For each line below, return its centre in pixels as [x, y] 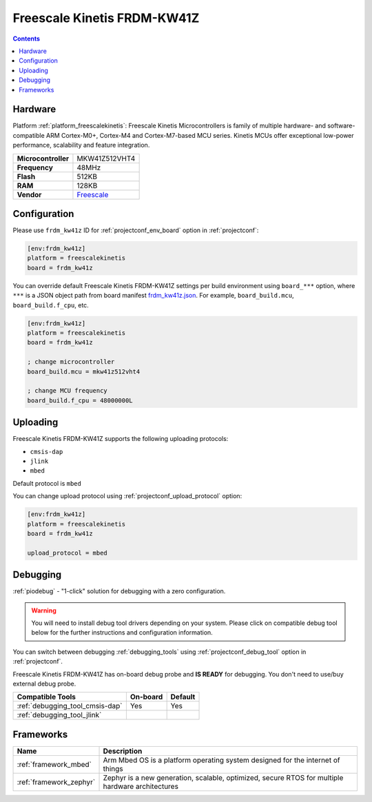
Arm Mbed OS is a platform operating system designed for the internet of [221, 760]
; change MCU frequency [68, 391]
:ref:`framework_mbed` [54, 764]
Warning [44, 610]
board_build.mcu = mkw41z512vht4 [84, 371]
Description [123, 751]
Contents [27, 39]
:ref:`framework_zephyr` [56, 782]
